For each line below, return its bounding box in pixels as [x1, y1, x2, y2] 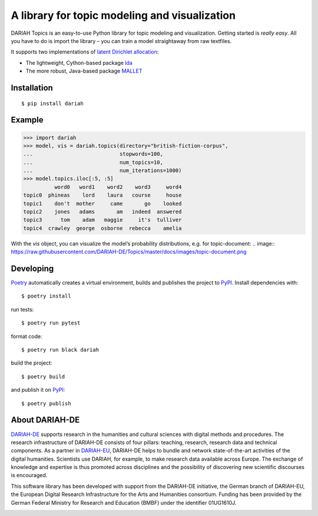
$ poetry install [21, 293, 71, 300]
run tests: [11, 306, 34, 313]
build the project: [11, 359, 52, 366]
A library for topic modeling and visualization [11, 9, 236, 22]
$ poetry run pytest [21, 320, 81, 326]
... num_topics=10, [23, 159, 163, 166]
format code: [11, 333, 42, 340]
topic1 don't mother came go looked [23, 200, 182, 207]
